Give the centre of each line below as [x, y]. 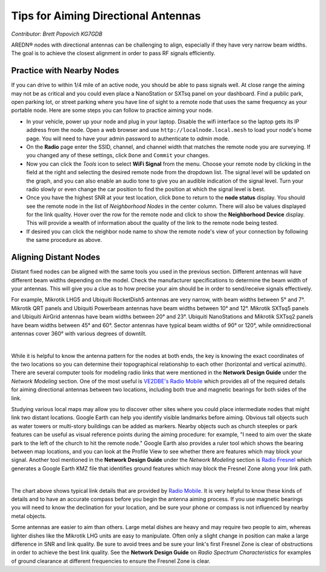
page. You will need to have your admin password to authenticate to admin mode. [128, 138]
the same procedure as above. [64, 240]
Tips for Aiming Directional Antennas [106, 16]
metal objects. [29, 516]
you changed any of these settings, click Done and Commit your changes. [118, 155]
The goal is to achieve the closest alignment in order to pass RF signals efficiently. [113, 53]
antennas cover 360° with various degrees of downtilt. [79, 333]
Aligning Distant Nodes [56, 257]
